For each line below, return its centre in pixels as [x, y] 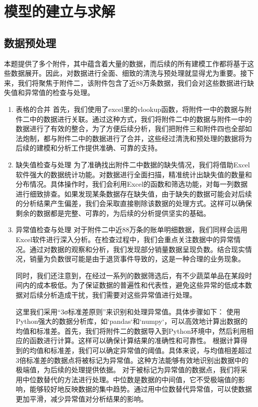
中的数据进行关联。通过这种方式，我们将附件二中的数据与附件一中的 [141, 119]
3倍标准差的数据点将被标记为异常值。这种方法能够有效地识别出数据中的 [132, 360]
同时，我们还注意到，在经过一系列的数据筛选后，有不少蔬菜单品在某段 [130, 275]
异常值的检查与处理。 [59, 92]
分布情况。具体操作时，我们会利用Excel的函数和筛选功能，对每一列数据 [132, 184]
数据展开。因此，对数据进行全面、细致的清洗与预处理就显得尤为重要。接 [129, 73]
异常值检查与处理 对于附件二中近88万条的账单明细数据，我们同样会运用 [131, 229]
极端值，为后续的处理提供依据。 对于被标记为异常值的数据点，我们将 [128, 370]
